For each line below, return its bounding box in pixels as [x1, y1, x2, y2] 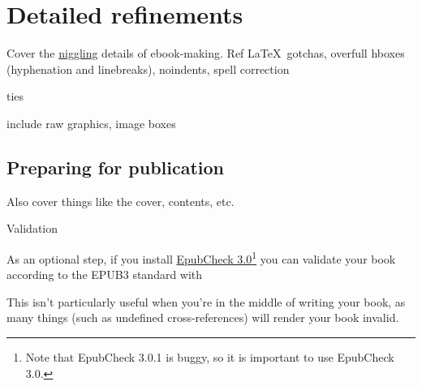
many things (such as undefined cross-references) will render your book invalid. [6, 309, 399, 326]
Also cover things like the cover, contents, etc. [6, 192, 235, 209]
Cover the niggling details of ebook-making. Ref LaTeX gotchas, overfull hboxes [6, 45, 405, 62]
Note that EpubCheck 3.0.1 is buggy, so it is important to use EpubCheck [25, 348, 394, 365]
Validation [6, 220, 58, 237]
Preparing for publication [6, 154, 225, 179]
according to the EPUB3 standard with [6, 266, 203, 283]
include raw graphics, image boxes [6, 114, 176, 131]
